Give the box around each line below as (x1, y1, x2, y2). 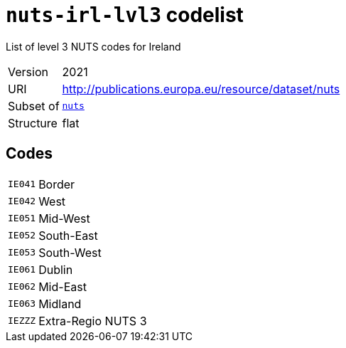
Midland (38, 296, 82, 311)
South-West (38, 245, 102, 260)
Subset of (8, 98, 60, 113)
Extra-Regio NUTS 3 (38, 313, 147, 328)
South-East (38, 228, 98, 243)
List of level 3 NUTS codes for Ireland (6, 40, 181, 53)
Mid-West (38, 211, 90, 226)
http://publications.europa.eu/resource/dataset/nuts (62, 81, 340, 96)
